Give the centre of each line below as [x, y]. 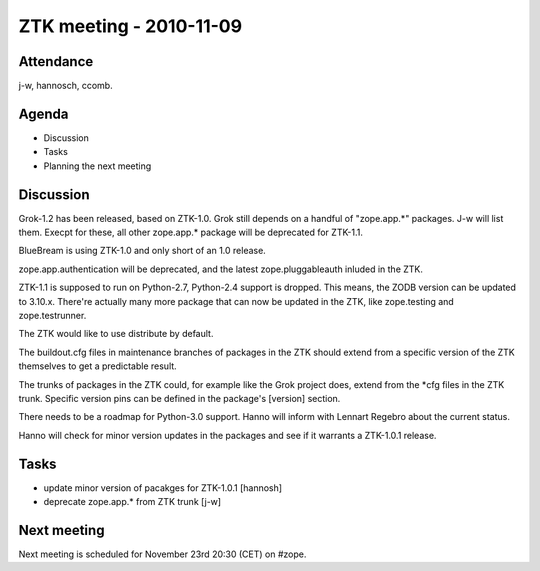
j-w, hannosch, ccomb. [66, 86]
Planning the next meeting [97, 166]
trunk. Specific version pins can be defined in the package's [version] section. [179, 398]
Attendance [56, 61]
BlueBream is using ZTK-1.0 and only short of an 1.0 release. [142, 251]
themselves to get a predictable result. [97, 366]
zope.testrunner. [52, 315]
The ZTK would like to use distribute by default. [116, 334]
